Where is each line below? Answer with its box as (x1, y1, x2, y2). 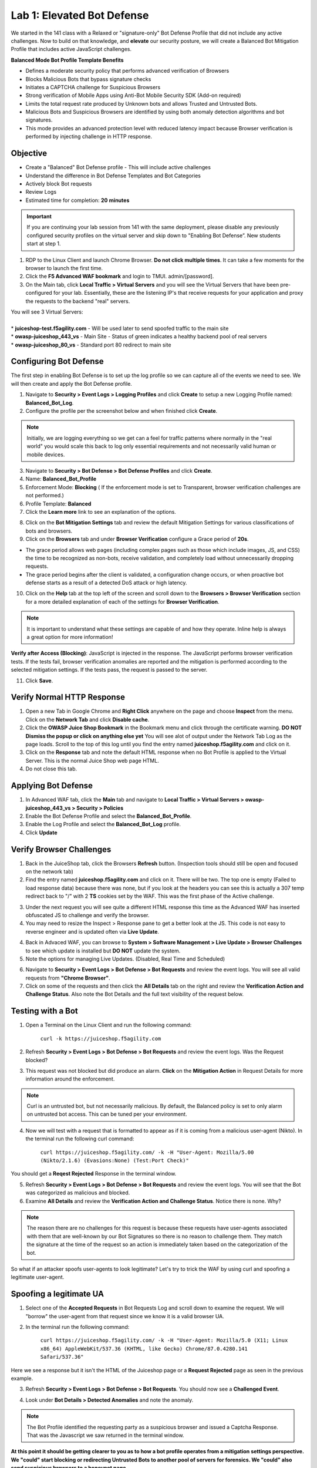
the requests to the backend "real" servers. (25, 297, 130, 305)
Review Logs (25, 188, 57, 196)
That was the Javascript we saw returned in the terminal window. (26, 1432, 184, 1439)
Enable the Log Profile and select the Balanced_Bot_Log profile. (25, 821, 181, 828)
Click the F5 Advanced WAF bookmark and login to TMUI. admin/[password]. (25, 273, 214, 280)
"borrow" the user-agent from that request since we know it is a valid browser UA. (25, 1312, 224, 1319)
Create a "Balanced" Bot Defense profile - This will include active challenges (25, 164, 211, 171)
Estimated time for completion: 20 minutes (25, 197, 130, 204)
